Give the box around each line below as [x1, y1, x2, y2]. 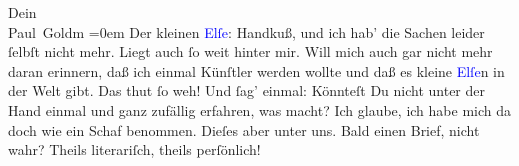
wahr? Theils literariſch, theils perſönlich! [8, 139, 261, 160]
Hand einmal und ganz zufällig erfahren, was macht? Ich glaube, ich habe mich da [8, 99, 511, 120]
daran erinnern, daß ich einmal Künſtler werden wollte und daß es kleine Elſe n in [8, 60, 505, 81]
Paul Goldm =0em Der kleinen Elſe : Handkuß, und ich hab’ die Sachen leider [8, 21, 485, 42]
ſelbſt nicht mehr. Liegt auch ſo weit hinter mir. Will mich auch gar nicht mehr [8, 41, 493, 62]
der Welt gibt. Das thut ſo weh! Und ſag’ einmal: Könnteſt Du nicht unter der [8, 80, 486, 101]
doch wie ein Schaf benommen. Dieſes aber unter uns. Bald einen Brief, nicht [8, 119, 480, 140]
